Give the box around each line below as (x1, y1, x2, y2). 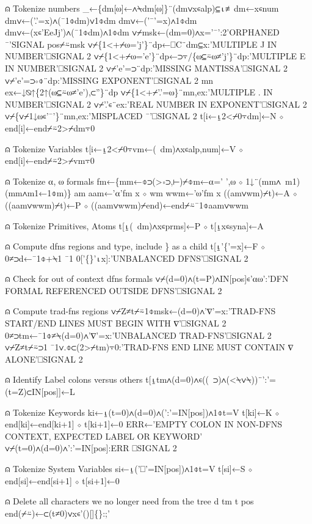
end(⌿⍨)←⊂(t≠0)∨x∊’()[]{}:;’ (5, 506, 110, 519)
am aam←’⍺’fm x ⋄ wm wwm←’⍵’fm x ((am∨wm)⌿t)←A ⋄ (74, 186, 297, 199)
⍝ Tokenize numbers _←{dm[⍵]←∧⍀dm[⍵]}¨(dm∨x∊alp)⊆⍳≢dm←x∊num (5, 2, 279, 14)
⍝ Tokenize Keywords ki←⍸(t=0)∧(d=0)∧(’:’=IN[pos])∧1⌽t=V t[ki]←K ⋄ (5, 405, 280, 418)
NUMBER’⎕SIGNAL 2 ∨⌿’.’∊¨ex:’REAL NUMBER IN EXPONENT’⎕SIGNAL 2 (5, 97, 307, 110)
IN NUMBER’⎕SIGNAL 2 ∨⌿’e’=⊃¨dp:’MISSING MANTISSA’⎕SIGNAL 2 (5, 61, 288, 74)
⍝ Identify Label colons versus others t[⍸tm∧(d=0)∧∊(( (5, 373, 209, 386)
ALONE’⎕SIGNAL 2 (5, 352, 83, 365)
